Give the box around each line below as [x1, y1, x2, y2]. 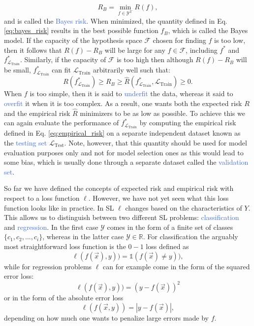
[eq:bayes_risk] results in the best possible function [4, 25, 159, 36]
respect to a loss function [4, 193, 80, 203]
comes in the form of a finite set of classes [107, 221, 233, 232]
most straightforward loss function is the [4, 241, 126, 251]
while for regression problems [4, 261, 92, 271]
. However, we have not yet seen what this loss [88, 193, 229, 203]
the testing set [4, 138, 47, 148]
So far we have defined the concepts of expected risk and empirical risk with [4, 183, 234, 193]
